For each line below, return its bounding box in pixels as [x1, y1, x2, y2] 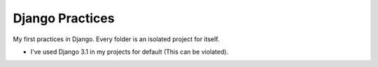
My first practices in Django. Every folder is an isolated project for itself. [13, 35, 220, 43]
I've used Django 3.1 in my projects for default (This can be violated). [30, 47, 229, 56]
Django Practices [13, 10, 115, 26]
